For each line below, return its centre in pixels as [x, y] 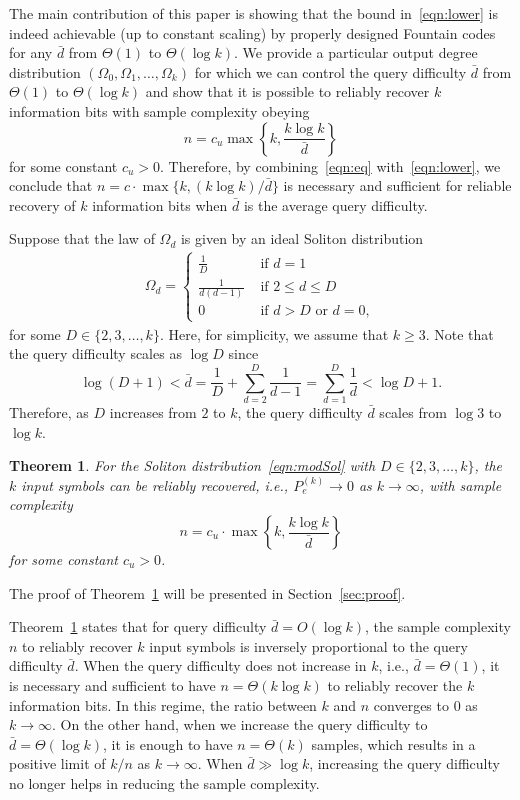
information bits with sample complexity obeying [159, 110]
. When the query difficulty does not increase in [220, 665]
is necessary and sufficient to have [112, 684]
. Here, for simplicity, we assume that [274, 333]
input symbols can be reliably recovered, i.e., [155, 484]
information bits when [160, 204]
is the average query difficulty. [335, 204]
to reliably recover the [395, 684]
